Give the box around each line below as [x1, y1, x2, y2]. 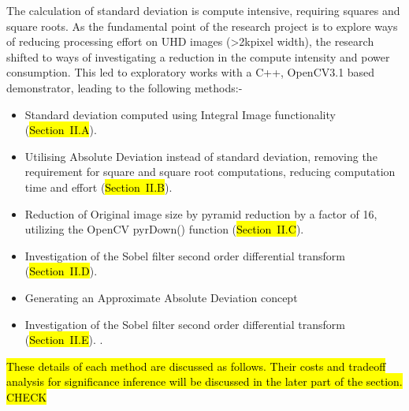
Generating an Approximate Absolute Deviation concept [24, 289, 298, 305]
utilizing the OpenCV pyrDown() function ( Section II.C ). [24, 221, 304, 237]
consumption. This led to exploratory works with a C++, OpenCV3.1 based [6, 64, 375, 80]
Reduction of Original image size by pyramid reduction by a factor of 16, [24, 205, 377, 222]
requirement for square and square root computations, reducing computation [24, 163, 396, 180]
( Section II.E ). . [24, 331, 103, 348]
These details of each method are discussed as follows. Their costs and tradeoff [6, 357, 386, 374]
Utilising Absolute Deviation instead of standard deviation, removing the [24, 148, 377, 164]
